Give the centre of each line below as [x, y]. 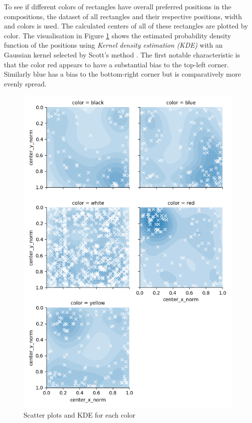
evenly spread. [25, 83]
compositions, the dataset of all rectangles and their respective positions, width [123, 16]
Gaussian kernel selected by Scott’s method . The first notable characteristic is [122, 54]
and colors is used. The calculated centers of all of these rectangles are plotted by [126, 26]
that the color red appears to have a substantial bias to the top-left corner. [116, 64]
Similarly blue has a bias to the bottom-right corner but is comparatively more [123, 74]
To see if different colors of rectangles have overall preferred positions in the [118, 6]
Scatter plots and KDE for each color [80, 414]
